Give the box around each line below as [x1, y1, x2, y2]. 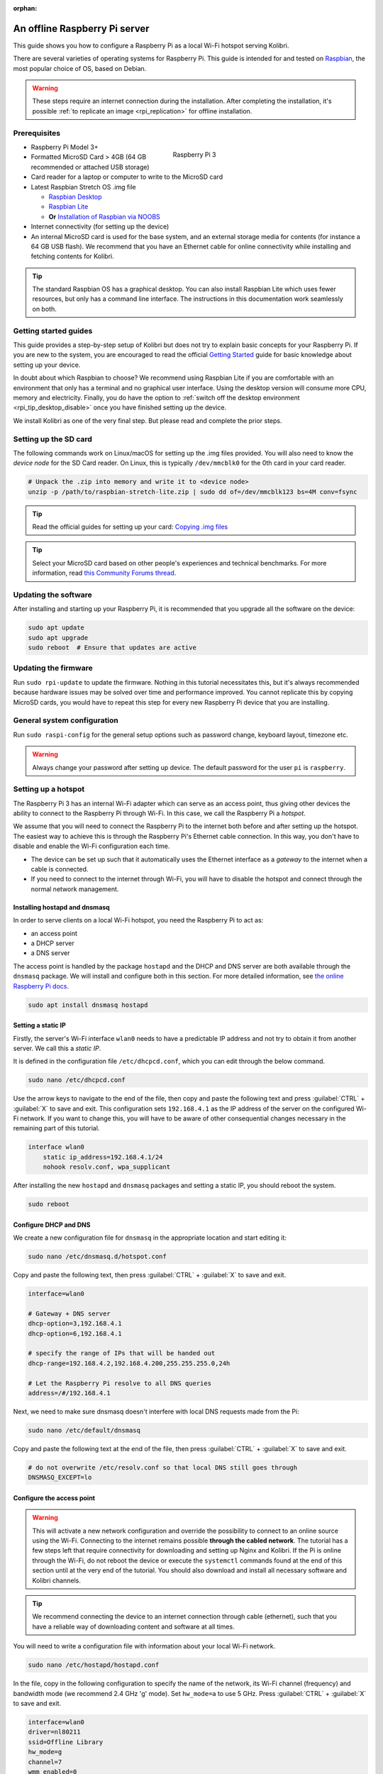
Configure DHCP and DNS [13, 1221, 91, 1229]
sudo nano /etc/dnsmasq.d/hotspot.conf [28, 1252, 167, 1261]
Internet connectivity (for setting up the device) [30, 222, 170, 231]
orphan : [13, 4, 38, 12]
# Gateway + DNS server [28, 1309, 111, 1318]
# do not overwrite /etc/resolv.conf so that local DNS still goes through [28, 1463, 298, 1472]
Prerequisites [13, 128, 60, 138]
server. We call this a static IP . [13, 1044, 101, 1052]
